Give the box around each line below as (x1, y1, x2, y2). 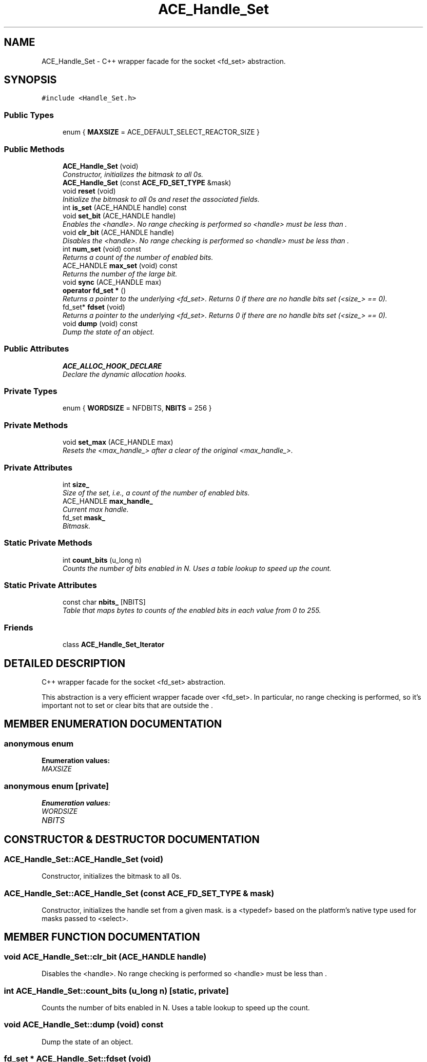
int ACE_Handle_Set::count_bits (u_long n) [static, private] (4, 985, 229, 996)
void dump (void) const (62, 319, 138, 328)
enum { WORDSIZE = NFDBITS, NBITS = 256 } (62, 404, 212, 413)
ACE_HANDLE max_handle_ (62, 496, 153, 505)
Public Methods (4, 144, 65, 154)
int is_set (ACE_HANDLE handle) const (62, 203, 187, 212)
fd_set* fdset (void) (62, 302, 125, 311)
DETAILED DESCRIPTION (4, 657, 126, 669)
